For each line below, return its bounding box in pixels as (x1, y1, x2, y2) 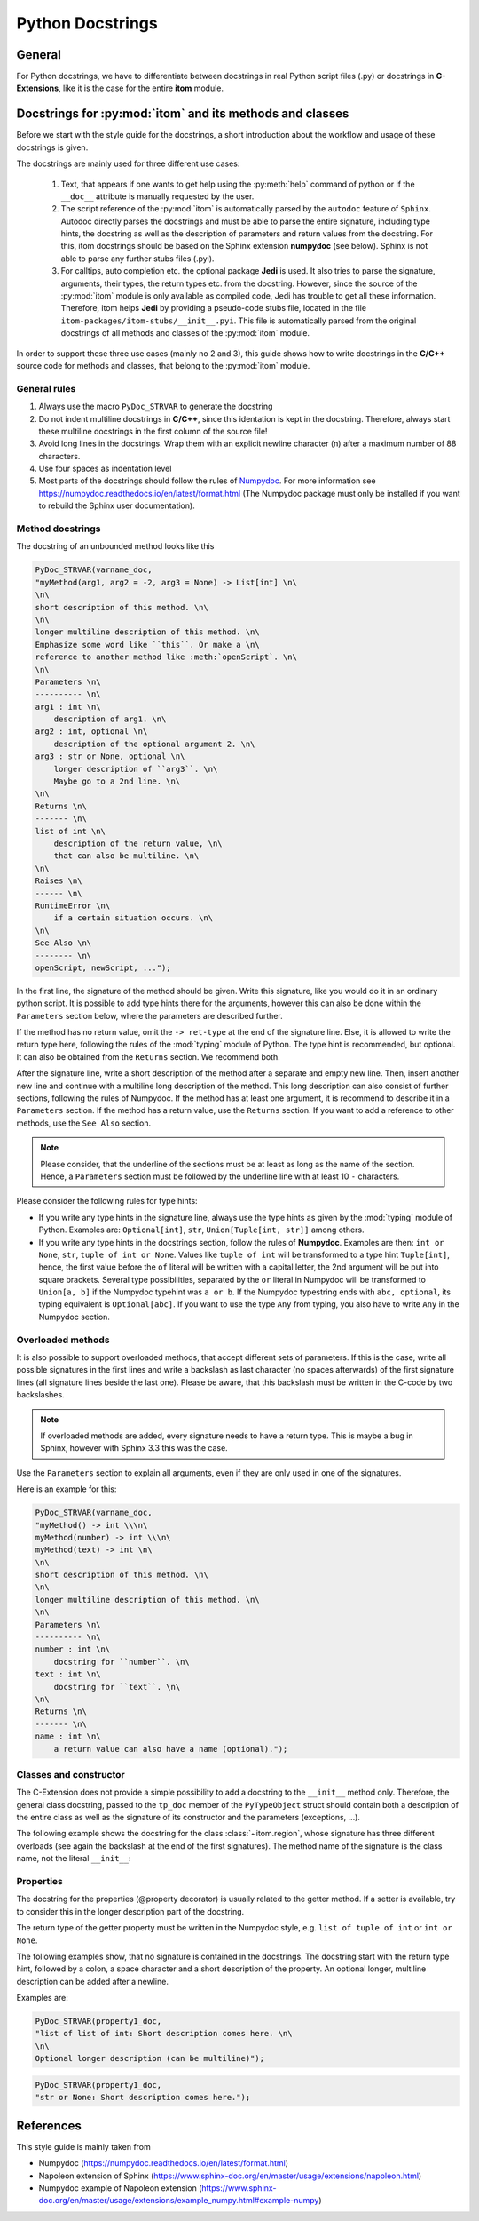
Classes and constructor (16, 1768, 126, 1780)
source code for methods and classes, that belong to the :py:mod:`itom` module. (16, 361, 310, 370)
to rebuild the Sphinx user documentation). (38, 500, 195, 511)
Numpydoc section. (38, 1311, 111, 1322)
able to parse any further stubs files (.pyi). (60, 253, 215, 264)
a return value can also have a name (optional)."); (53, 1744, 288, 1754)
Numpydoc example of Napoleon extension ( (38, 2182, 202, 2193)
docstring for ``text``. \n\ (53, 1682, 181, 1692)
